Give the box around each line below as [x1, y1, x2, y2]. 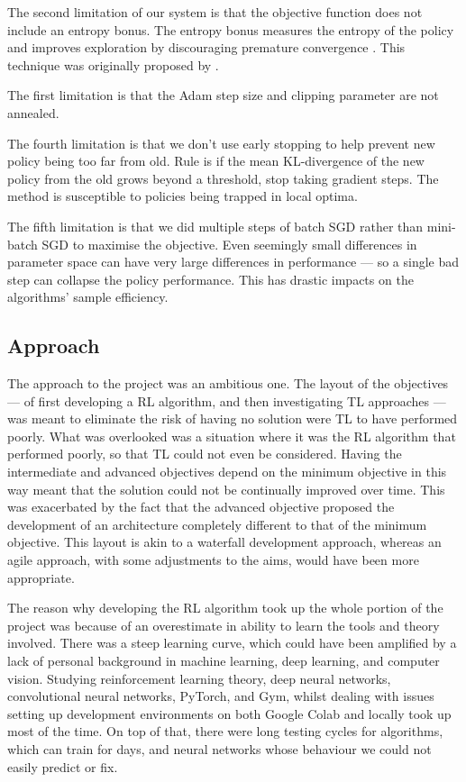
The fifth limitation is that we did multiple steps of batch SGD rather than [7, 216, 424, 235]
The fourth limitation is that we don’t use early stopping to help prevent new [7, 133, 435, 152]
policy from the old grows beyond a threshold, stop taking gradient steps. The [7, 168, 439, 187]
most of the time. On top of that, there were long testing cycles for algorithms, [7, 722, 443, 741]
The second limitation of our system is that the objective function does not [7, 3, 423, 21]
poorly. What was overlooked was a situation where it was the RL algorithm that [7, 426, 456, 445]
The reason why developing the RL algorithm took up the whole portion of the [7, 598, 443, 617]
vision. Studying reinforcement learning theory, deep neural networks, [7, 668, 391, 687]
